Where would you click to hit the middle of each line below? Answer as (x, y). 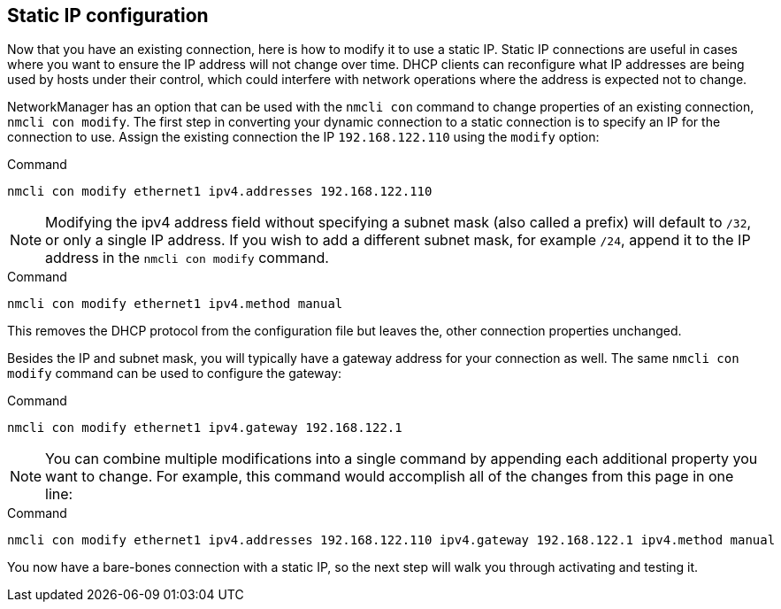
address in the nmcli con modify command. (187, 258)
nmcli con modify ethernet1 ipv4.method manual (175, 304)
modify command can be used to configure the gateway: (175, 374)
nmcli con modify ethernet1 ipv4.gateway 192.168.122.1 (205, 428)
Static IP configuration (108, 15)
